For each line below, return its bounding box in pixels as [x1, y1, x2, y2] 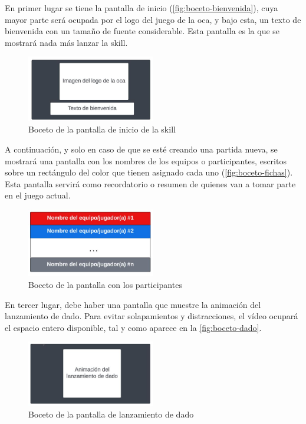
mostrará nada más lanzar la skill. [5, 36, 128, 48]
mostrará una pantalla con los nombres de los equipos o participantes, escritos [5, 154, 287, 167]
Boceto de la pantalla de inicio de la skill [28, 123, 176, 135]
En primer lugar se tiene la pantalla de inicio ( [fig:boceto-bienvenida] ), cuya [5, 2, 278, 14]
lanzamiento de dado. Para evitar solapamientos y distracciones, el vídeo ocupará [5, 310, 298, 322]
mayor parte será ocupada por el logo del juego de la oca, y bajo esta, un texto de [5, 13, 301, 25]
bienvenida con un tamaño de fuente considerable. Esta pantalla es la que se [5, 25, 280, 37]
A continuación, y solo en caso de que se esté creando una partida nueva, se [5, 143, 278, 155]
